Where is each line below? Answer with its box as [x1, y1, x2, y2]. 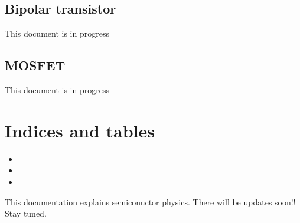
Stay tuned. [5, 207, 47, 219]
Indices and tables [5, 118, 155, 142]
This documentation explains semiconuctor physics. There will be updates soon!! [5, 195, 296, 208]
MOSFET [5, 56, 66, 74]
